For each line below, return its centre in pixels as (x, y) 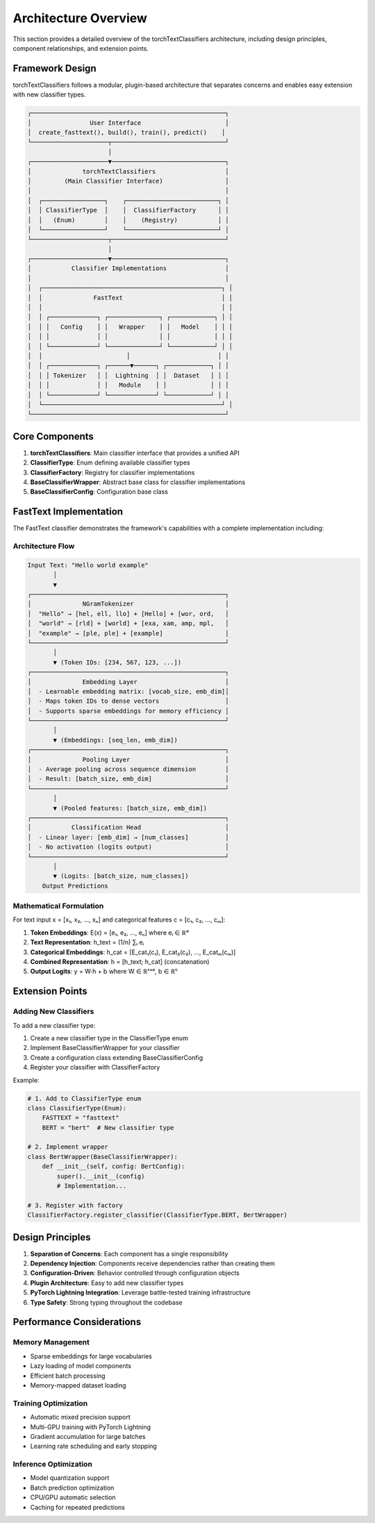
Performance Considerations (77, 1322)
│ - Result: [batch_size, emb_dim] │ (128, 779)
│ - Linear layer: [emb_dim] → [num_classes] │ (128, 837)
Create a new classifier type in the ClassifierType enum (109, 1038)
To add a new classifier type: (54, 1025)
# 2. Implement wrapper (68, 1147)
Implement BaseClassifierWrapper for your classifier (105, 1048)
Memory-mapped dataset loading (78, 1385)
